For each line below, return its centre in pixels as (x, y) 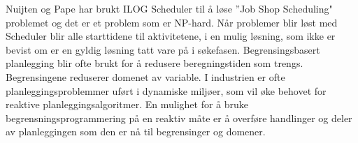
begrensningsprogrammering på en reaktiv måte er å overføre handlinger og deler (179, 118)
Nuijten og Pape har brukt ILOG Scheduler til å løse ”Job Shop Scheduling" (169, 8)
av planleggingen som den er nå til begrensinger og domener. (136, 131)
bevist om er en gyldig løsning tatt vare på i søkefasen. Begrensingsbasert (163, 49)
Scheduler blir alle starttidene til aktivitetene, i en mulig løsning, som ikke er (171, 36)
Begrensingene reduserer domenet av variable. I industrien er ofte (145, 76)
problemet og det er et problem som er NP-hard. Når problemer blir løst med (172, 22)
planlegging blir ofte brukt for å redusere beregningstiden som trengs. (155, 63)
